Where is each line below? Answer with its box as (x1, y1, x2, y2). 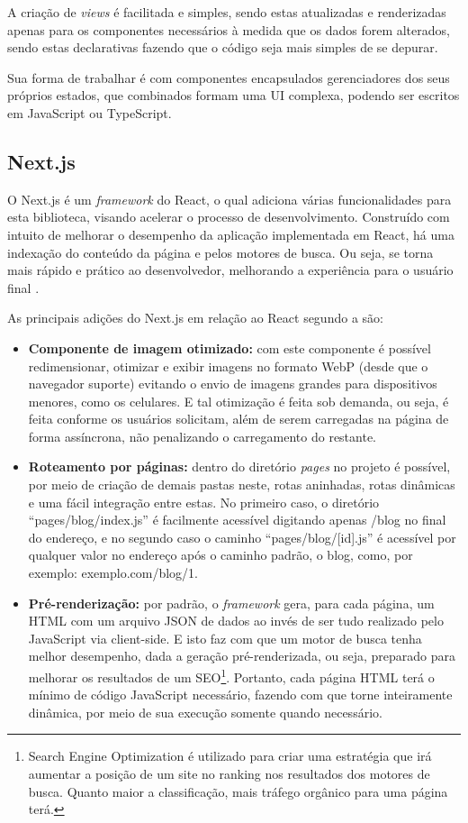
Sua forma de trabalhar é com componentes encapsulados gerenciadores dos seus (7, 68, 450, 87)
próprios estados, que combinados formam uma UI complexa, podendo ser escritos (7, 86, 460, 105)
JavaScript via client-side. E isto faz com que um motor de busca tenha (28, 628, 422, 647)
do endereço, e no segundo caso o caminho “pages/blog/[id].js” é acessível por (28, 527, 456, 546)
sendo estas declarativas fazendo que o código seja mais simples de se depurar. (7, 38, 438, 57)
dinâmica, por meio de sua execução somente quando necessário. (28, 702, 382, 721)
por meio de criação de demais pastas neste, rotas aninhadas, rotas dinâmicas (28, 475, 455, 494)
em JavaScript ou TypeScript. (7, 103, 172, 122)
